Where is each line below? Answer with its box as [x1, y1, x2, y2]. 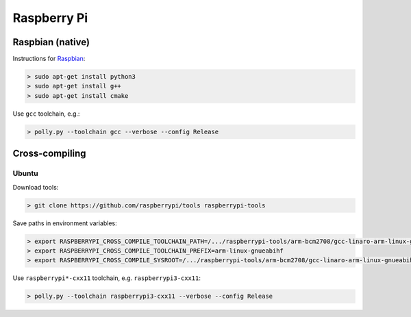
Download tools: [12, 183, 59, 191]
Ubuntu [12, 168, 38, 178]
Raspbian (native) [12, 36, 90, 48]
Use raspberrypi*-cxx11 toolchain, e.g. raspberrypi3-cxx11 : [12, 274, 201, 282]
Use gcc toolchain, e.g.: [12, 110, 80, 118]
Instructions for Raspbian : [12, 55, 86, 63]
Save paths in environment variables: [12, 219, 117, 227]
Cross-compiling [12, 148, 86, 160]
